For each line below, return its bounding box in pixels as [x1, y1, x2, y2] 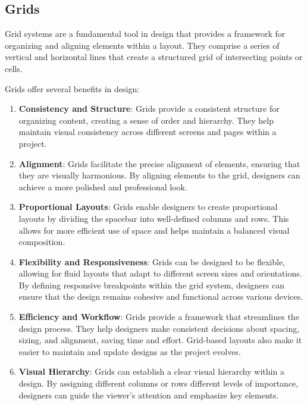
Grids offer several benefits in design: [5, 82, 140, 95]
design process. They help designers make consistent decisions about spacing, [18, 322, 300, 334]
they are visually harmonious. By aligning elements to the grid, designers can [18, 169, 300, 181]
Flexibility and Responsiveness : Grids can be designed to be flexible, [18, 255, 286, 268]
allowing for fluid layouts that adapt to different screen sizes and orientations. [18, 267, 302, 280]
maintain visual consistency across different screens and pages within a [18, 125, 277, 138]
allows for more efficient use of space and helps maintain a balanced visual [18, 224, 290, 236]
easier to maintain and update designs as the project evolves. [18, 345, 241, 357]
